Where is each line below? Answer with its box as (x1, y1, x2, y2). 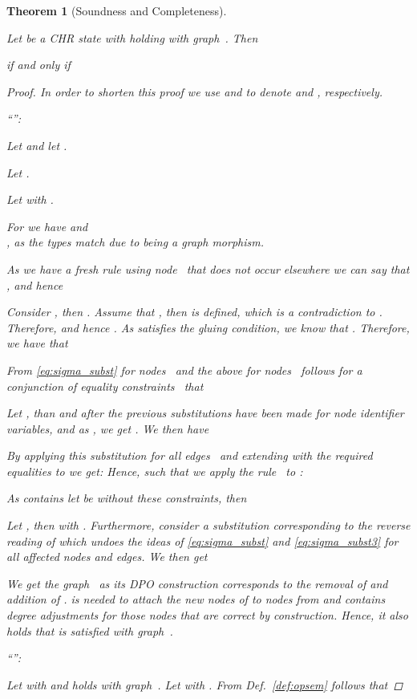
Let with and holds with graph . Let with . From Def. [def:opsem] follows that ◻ (6, 676, 403, 693)
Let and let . (6, 136, 67, 153)
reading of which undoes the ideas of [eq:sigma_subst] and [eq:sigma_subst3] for (6, 532, 399, 549)
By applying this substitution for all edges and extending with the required (6, 447, 373, 464)
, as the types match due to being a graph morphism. (6, 234, 264, 250)
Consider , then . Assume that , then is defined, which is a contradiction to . (6, 303, 383, 320)
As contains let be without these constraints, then (6, 490, 247, 506)
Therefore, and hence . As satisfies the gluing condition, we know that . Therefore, (6, 319, 410, 335)
